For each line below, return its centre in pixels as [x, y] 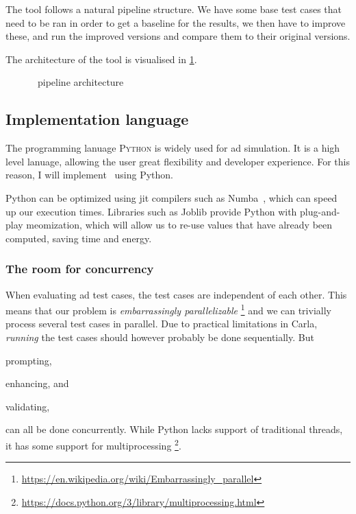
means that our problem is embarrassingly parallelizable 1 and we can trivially [168, 309]
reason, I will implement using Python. [90, 175]
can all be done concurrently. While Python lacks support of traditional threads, [174, 429]
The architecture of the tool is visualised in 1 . [101, 59]
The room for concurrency [80, 269]
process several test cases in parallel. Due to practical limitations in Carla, [162, 324]
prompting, [29, 360]
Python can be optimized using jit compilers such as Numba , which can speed [171, 197]
